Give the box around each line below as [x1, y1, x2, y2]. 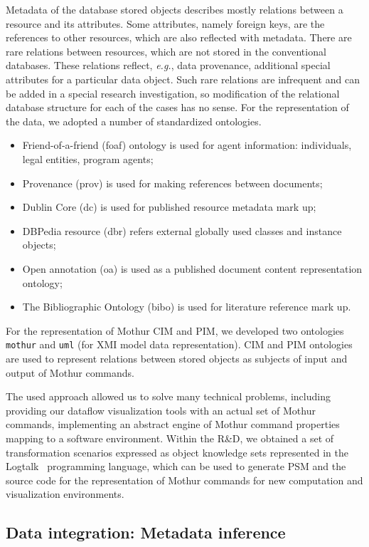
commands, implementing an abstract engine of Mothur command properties [6, 417, 340, 432]
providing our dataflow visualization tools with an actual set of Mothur [6, 402, 316, 417]
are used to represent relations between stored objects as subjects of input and [6, 350, 348, 365]
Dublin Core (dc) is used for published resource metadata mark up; [22, 199, 316, 214]
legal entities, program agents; [22, 151, 154, 166]
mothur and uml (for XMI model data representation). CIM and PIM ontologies [6, 337, 353, 352]
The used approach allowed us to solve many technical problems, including [6, 389, 331, 404]
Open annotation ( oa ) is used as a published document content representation [22, 261, 363, 276]
